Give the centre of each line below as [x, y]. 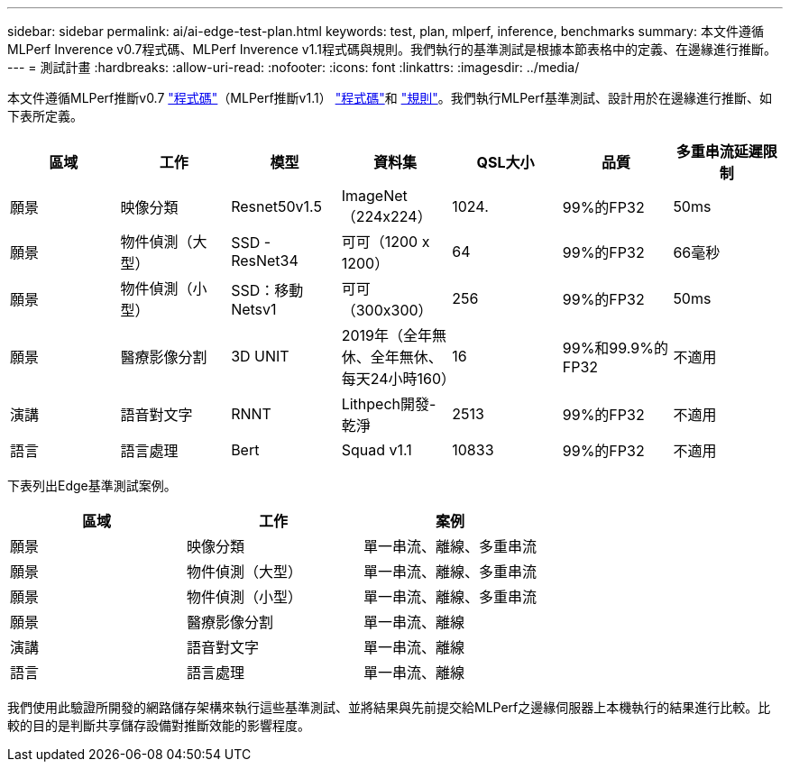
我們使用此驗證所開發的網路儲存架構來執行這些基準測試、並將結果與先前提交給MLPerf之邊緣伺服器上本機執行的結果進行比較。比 [389, 707]
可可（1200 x [386, 242]
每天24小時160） [399, 379]
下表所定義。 [45, 116]
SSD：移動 [267, 290]
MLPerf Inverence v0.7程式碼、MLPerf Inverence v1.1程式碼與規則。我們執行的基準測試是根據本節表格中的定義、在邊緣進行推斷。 [392, 49]
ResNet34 [265, 261]
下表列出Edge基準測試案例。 [92, 485]
